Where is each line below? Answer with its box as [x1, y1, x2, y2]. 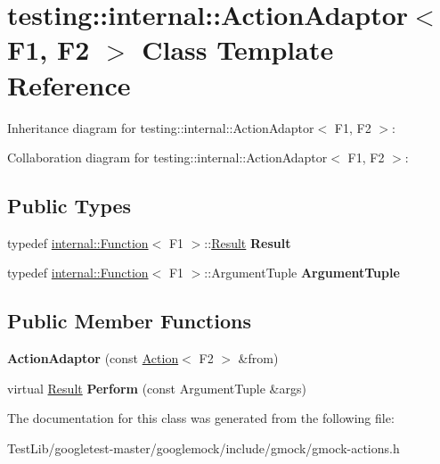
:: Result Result [204, 233, 291, 252]
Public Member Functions [7, 307, 251, 335]
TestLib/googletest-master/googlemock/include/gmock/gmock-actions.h [7, 439, 400, 458]
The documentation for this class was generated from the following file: [7, 409, 395, 427]
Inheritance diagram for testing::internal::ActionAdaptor [7, 118, 314, 137]
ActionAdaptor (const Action [7, 349, 179, 368]
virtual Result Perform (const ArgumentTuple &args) [7, 378, 306, 397]
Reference [7, 66, 131, 103]
